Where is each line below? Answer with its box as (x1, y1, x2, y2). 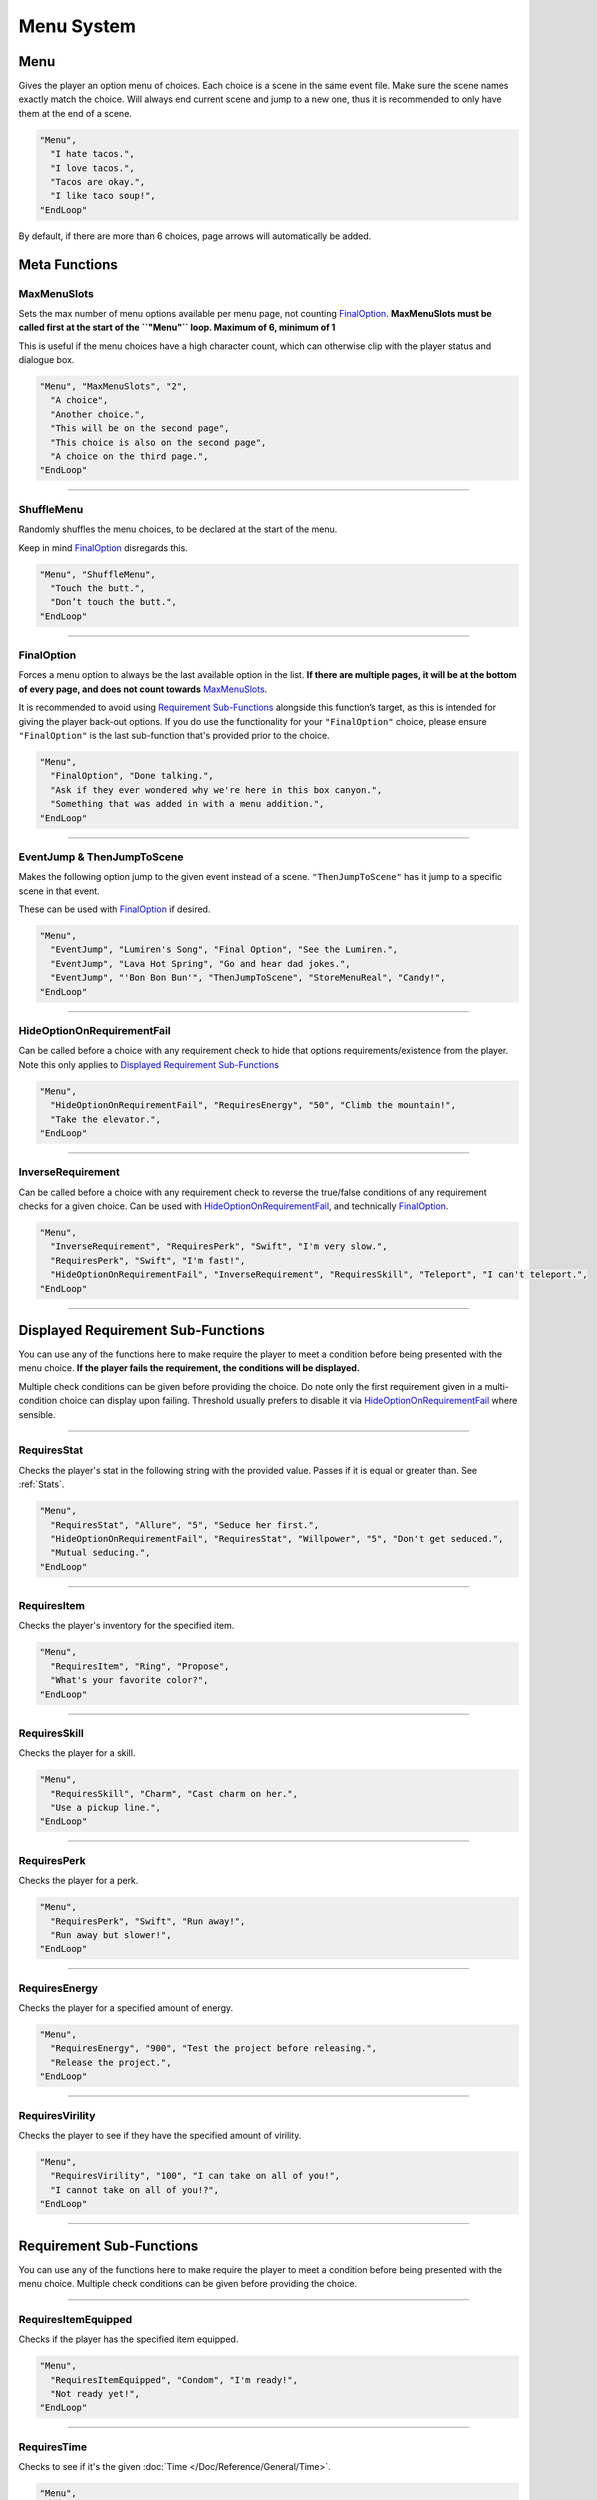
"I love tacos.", (50, 162, 135, 174)
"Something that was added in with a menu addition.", (50, 798, 325, 810)
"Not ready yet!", (50, 2388, 140, 2399)
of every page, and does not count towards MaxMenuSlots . (18, 683, 268, 695)
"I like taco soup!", (50, 190, 157, 202)
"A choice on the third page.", (50, 451, 209, 462)
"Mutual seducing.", (50, 1547, 151, 1559)
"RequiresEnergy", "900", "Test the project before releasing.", (50, 2043, 378, 2054)
